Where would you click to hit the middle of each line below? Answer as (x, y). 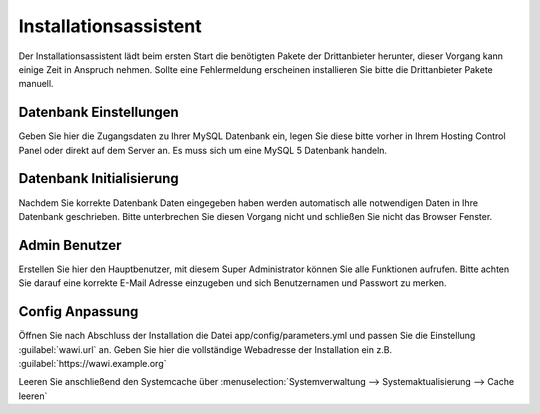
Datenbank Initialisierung (98, 178)
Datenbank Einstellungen (98, 112)
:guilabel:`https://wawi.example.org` (92, 363)
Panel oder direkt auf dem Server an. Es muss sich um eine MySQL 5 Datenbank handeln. (203, 150)
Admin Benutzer (70, 245)
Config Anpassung (78, 311)
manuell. (36, 84)
